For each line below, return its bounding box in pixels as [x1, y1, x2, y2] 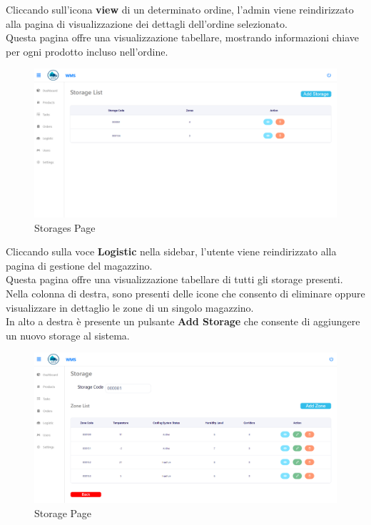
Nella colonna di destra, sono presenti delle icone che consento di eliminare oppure [6, 286, 365, 301]
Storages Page [34, 220, 96, 235]
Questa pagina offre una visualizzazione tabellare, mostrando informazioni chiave [6, 30, 360, 45]
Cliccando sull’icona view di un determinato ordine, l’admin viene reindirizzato [6, 2, 354, 16]
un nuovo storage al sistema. [6, 327, 130, 342]
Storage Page [34, 505, 91, 520]
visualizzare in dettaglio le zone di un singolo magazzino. [6, 300, 254, 315]
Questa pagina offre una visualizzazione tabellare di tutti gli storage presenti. [6, 272, 343, 287]
